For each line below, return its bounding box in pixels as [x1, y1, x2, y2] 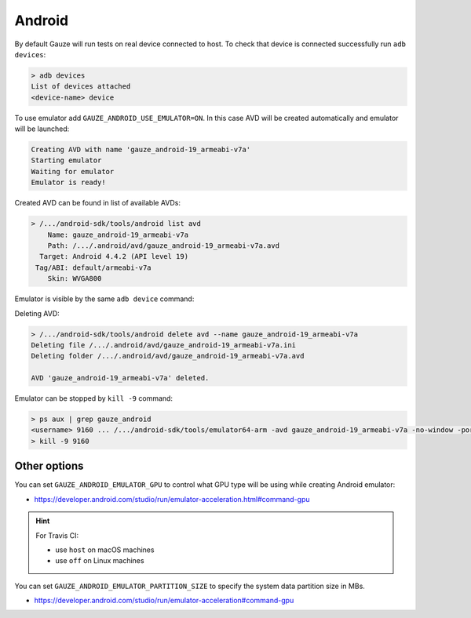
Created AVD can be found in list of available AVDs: [14, 198, 181, 208]
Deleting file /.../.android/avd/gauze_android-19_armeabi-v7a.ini [31, 340, 297, 349]
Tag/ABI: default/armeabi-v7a [35, 263, 152, 272]
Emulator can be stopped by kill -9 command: [14, 394, 173, 403]
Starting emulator [31, 156, 102, 165]
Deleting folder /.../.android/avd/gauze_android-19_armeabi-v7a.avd [31, 351, 305, 361]
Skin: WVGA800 [47, 274, 102, 283]
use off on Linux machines [55, 556, 144, 565]
